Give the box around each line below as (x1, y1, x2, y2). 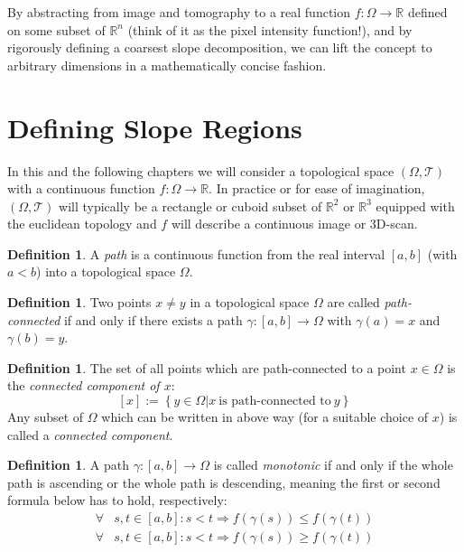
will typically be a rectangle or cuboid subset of (59, 196, 322, 215)
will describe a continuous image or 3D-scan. (171, 214, 418, 233)
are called (327, 293, 380, 312)
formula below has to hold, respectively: (7, 491, 227, 510)
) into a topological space (36, 262, 176, 281)
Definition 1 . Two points (7, 293, 152, 312)
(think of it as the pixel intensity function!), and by (127, 20, 413, 39)
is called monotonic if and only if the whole (213, 455, 453, 474)
